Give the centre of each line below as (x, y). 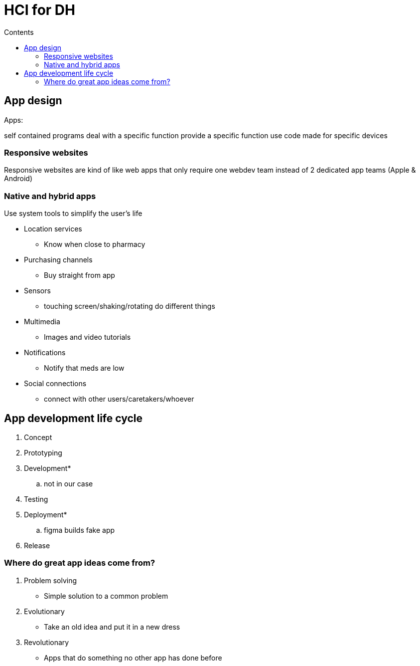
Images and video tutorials (87, 337)
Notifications (45, 353)
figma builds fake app (79, 530)
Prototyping (43, 452)
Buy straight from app (79, 275)
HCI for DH (40, 10)
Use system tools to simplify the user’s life (73, 214)
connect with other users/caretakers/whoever (119, 399)
